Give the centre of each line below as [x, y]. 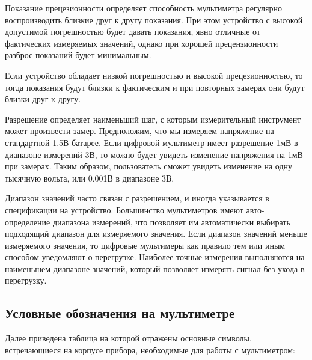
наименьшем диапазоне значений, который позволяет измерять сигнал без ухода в [155, 268]
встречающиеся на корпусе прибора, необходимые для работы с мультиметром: [150, 349]
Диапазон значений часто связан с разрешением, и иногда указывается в [137, 198]
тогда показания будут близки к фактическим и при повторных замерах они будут [155, 87]
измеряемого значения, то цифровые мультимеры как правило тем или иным [145, 245]
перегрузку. [26, 280]
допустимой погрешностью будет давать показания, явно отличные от [133, 32]
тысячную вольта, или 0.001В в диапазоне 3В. [90, 178]
